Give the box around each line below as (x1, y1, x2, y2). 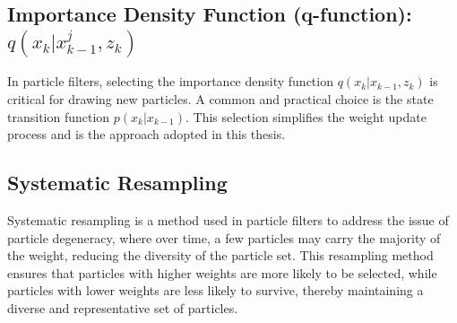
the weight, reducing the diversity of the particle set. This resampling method (7, 246, 434, 265)
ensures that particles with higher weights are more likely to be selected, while (7, 263, 437, 282)
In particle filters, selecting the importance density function (7, 72, 333, 91)
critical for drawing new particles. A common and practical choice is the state (7, 90, 434, 109)
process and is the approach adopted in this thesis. (7, 125, 286, 144)
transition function (7, 107, 110, 126)
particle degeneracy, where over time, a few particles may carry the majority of (7, 228, 441, 247)
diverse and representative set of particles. (7, 299, 238, 317)
